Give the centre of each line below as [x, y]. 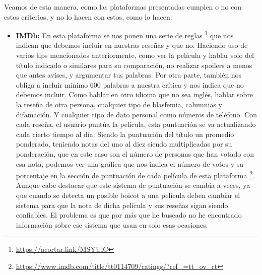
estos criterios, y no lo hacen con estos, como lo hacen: [88, 16]
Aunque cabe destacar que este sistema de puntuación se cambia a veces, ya [133, 185]
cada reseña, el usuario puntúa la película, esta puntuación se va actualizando [136, 124]
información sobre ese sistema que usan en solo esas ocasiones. [112, 224]
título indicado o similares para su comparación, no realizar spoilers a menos [134, 65]
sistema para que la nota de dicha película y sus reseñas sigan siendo [122, 205]
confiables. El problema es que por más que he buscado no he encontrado [129, 215]
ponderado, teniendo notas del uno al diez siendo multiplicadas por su [124, 144]
